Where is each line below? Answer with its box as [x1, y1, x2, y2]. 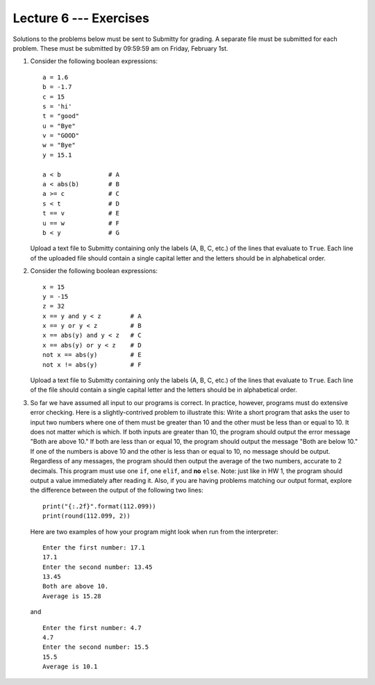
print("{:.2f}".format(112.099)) [42, 502, 156, 510]
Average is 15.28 [42, 592, 101, 600]
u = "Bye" [42, 122, 76, 130]
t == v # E [42, 209, 120, 217]
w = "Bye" [42, 141, 76, 149]
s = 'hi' [42, 102, 72, 110]
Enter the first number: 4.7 [42, 624, 142, 632]
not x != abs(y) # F [42, 361, 142, 368]
